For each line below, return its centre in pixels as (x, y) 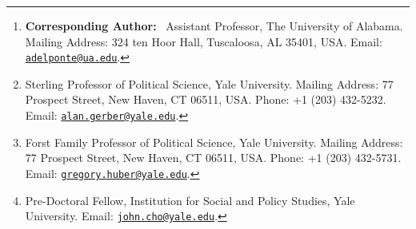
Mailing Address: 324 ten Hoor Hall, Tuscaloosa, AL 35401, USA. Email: (204, 41)
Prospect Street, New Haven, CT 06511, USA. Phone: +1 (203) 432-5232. (206, 99)
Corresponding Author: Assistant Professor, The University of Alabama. (214, 26)
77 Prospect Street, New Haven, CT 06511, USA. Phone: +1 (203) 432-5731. (213, 158)
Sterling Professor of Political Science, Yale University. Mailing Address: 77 (209, 83)
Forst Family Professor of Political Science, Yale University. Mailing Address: (214, 142)
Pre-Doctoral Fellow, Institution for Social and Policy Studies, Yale (190, 200)
